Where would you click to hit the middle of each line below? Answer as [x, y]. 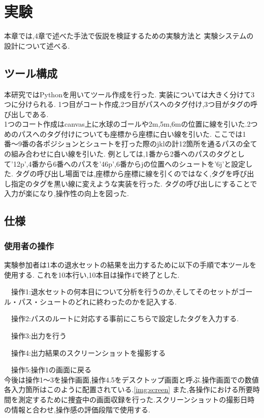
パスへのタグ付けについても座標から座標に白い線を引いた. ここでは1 [132, 134]
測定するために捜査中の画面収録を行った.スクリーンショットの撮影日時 [136, 399]
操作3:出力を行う [39, 336]
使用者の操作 [29, 245]
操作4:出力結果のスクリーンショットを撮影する [88, 352]
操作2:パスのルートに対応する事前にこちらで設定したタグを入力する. [125, 318]
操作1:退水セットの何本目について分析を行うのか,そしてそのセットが [125, 292]
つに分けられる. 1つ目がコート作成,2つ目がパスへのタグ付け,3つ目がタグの [127, 104]
